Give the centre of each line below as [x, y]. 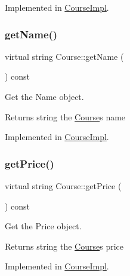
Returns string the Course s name [65, 116]
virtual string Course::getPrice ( [63, 186]
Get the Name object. [44, 96]
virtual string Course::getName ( [64, 56]
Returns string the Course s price [64, 246]
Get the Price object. [43, 226]
